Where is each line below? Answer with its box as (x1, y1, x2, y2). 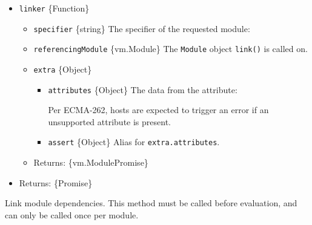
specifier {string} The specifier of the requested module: (33, 22, 250, 34)
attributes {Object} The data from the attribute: (48, 83, 237, 96)
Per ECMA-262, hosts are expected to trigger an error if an (48, 103, 269, 116)
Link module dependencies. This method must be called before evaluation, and (5, 197, 297, 209)
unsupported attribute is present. (48, 115, 171, 128)
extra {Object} (33, 62, 92, 75)
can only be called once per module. (5, 208, 139, 221)
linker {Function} (19, 2, 90, 14)
